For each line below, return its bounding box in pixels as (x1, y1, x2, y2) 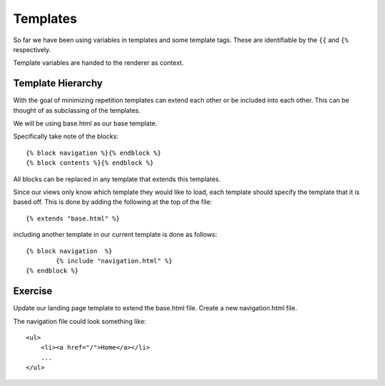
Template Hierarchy (13, 77, 103, 89)
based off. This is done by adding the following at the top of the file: (13, 198, 212, 206)
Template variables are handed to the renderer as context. (13, 59, 185, 67)
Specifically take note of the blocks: (13, 132, 119, 141)
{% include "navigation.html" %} (56, 257, 173, 265)
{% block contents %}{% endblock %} (26, 159, 154, 167)
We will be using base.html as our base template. (13, 119, 158, 128)
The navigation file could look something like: (13, 317, 146, 325)
